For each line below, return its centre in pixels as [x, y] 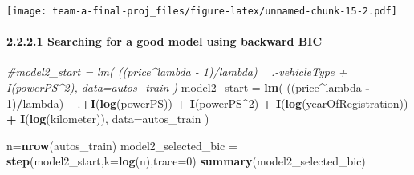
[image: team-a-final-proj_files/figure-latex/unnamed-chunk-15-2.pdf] [202, 11]
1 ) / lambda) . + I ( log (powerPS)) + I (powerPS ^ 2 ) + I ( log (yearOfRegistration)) [207, 103]
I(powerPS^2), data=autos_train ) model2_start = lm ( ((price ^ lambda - [188, 87]
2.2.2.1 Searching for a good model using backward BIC [164, 41]
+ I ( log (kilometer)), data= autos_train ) [108, 119]
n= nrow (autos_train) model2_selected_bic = [122, 145]
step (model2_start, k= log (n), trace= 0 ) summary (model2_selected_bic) [186, 161]
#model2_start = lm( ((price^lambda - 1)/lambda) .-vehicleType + [177, 72]
